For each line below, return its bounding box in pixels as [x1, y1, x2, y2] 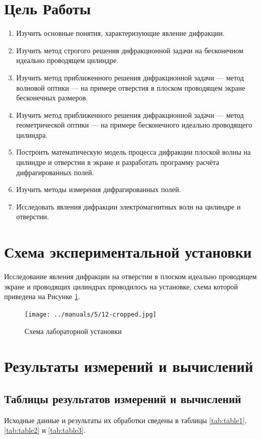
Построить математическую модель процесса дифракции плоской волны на [16, 147, 251, 157]
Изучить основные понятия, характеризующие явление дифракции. [16, 28, 225, 38]
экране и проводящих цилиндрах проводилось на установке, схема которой [4, 281, 238, 291]
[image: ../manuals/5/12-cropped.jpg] [25, 310, 157, 318]
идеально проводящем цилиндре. [16, 55, 119, 66]
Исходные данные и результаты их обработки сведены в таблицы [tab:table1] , [4, 414, 247, 425]
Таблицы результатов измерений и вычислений [4, 390, 242, 406]
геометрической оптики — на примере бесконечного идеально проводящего [16, 119, 252, 130]
